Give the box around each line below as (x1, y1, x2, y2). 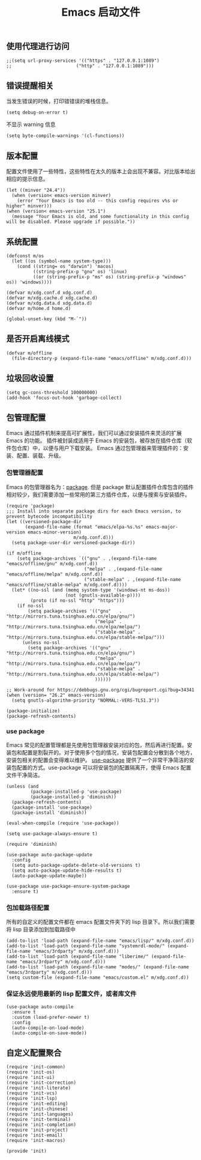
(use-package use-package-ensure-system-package (6, 884, 130, 890)
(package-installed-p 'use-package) (30, 789, 122, 795)
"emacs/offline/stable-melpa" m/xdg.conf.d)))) (6, 582, 128, 588)
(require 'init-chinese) (6, 1106, 68, 1112)
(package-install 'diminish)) (11, 810, 87, 816)
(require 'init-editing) (6, 1101, 68, 1107)
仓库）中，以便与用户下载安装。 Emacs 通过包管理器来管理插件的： (16, 445, 184, 452)
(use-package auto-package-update (6, 852, 93, 858)
